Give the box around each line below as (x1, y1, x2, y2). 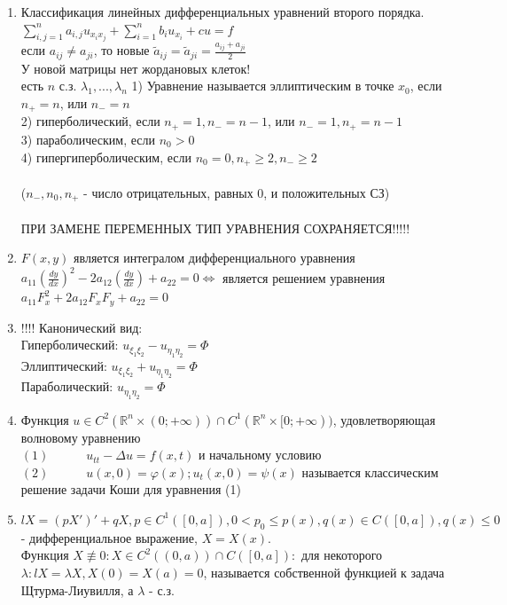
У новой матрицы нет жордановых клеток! (20, 59, 251, 77)
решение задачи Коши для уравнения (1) (20, 480, 241, 499)
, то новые (93, 41, 150, 59)
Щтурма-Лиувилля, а (20, 580, 134, 599)
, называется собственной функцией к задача (203, 562, 445, 581)
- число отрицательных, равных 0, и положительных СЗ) (83, 183, 390, 201)
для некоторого (300, 546, 383, 564)
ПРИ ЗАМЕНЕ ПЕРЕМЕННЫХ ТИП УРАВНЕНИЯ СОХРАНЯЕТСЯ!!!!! (20, 218, 410, 237)
